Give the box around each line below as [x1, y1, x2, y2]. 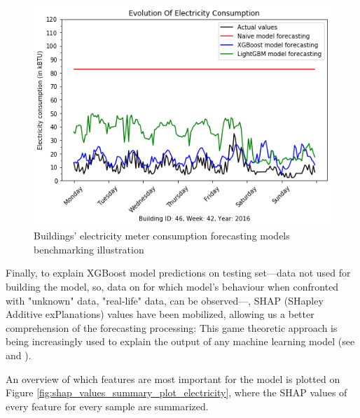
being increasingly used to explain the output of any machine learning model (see [6, 334, 355, 349]
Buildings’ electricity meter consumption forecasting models [34, 228, 290, 243]
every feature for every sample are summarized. [6, 398, 209, 413]
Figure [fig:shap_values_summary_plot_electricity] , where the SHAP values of [6, 385, 347, 400]
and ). [6, 347, 32, 362]
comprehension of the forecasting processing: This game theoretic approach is [6, 320, 338, 335]
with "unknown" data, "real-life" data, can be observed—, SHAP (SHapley [6, 293, 324, 307]
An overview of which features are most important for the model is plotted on [6, 371, 340, 386]
